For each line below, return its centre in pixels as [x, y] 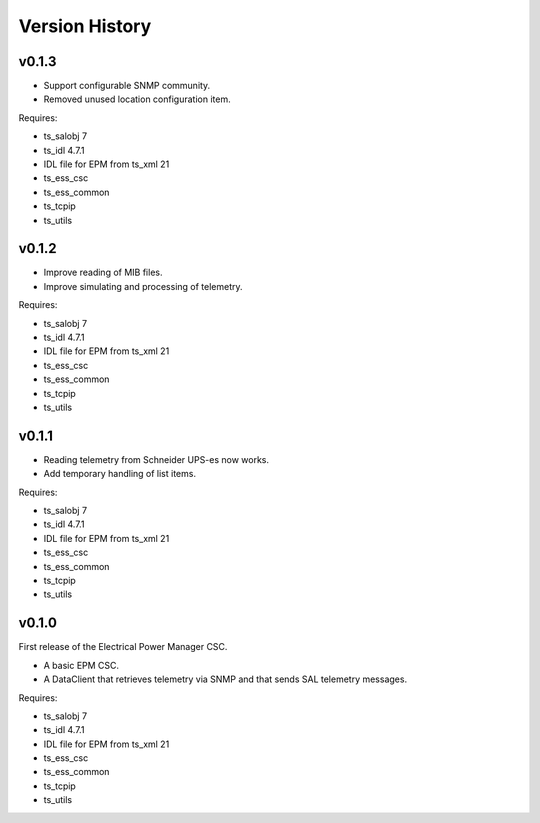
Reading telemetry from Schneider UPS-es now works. [156, 459]
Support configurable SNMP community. [127, 86]
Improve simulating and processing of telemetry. [143, 286]
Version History [85, 26]
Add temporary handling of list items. [120, 474]
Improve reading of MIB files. [103, 272]
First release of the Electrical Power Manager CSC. [123, 647]
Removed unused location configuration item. [137, 99]
